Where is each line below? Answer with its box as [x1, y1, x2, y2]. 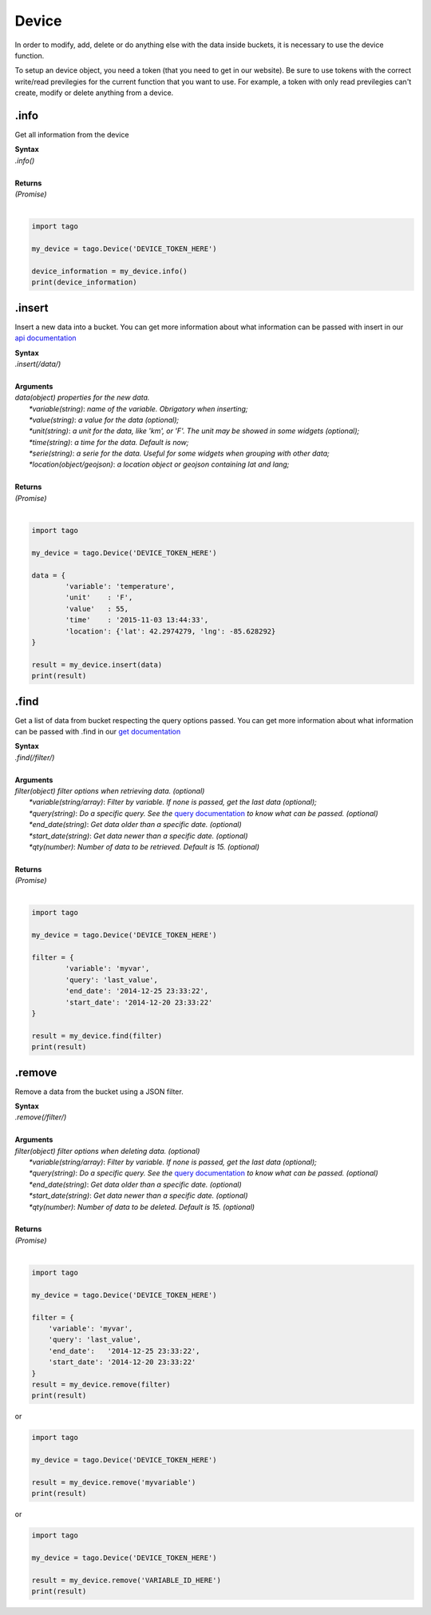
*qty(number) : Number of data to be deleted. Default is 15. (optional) [29, 1202, 255, 1211]
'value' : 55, [65, 604, 129, 613]
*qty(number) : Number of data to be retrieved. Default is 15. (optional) [29, 841, 259, 851]
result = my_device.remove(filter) [31, 1380, 171, 1389]
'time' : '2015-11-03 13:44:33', [65, 615, 209, 625]
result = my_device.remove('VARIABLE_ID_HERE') [31, 1575, 221, 1585]
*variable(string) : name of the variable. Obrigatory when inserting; [29, 404, 248, 413]
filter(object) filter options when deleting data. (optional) [14, 1146, 200, 1156]
